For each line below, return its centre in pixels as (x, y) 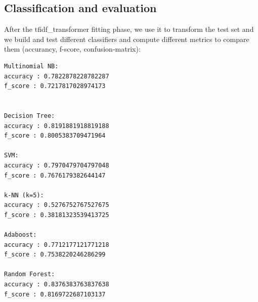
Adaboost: (20, 235)
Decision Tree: (30, 116)
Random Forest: (30, 274)
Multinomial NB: (31, 66)
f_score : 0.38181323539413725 (57, 215)
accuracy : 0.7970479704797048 (57, 165)
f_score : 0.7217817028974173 (55, 86)
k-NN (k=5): (24, 195)
